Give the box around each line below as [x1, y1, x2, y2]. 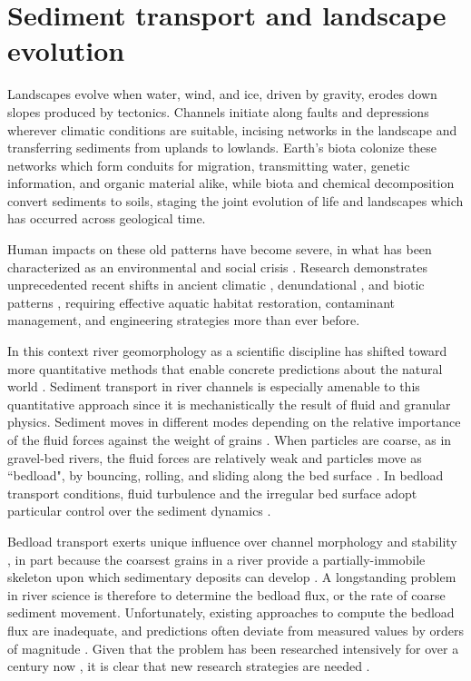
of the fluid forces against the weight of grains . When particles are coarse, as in [7, 430, 452, 449]
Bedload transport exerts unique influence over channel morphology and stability [7, 531, 457, 550]
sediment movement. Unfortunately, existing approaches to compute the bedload [7, 603, 455, 622]
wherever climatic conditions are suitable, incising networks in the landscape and [7, 120, 457, 139]
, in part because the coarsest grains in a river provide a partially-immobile [7, 549, 426, 568]
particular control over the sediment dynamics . [7, 501, 271, 520]
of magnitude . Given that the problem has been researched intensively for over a [7, 638, 459, 657]
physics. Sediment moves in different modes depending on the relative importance [7, 412, 461, 431]
